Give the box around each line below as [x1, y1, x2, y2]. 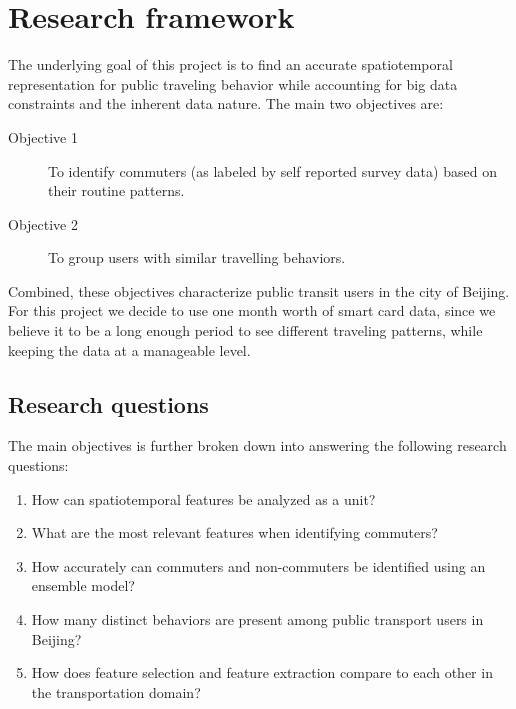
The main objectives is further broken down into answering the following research [8, 435, 507, 456]
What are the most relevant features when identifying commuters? [31, 522, 438, 543]
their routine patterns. [48, 180, 185, 201]
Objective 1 [8, 126, 78, 147]
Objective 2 [8, 213, 78, 234]
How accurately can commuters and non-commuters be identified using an [31, 555, 486, 576]
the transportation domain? [31, 681, 201, 702]
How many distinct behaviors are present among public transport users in [31, 609, 484, 630]
